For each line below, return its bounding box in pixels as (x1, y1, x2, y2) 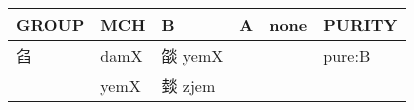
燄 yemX (161, 44, 224, 67)
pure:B (323, 43, 371, 67)
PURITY (323, 13, 398, 36)
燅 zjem (161, 74, 216, 97)
